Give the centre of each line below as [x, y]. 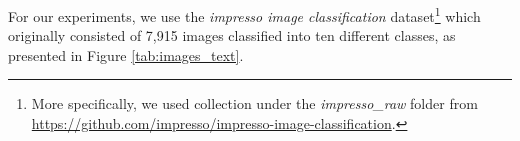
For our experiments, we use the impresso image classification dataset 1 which [244, 14]
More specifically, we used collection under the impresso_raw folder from [254, 103]
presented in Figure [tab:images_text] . [126, 54]
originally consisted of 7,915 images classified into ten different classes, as [232, 35]
